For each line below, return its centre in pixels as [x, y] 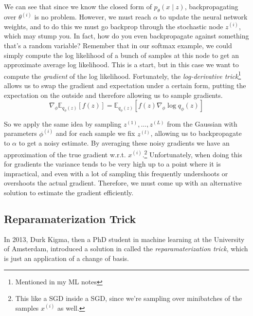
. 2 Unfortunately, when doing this [192, 153]
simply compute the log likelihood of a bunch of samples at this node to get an [121, 55]
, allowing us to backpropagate [196, 133]
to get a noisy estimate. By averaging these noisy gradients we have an [124, 143]
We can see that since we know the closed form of [78, 6]
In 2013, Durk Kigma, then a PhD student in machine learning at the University [124, 239]
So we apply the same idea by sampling [63, 123]
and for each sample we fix [95, 133]
